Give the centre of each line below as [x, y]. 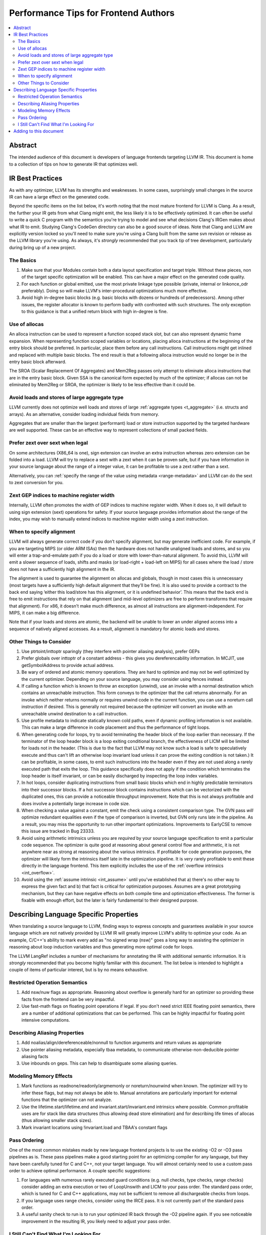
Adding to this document [38, 131]
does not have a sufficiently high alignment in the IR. [62, 569]
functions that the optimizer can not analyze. [67, 1100]
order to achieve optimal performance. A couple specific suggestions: [80, 1171]
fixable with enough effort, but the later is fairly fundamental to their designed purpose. [110, 900]
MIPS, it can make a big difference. [45, 613]
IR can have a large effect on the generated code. [59, 197]
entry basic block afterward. [38, 362]
